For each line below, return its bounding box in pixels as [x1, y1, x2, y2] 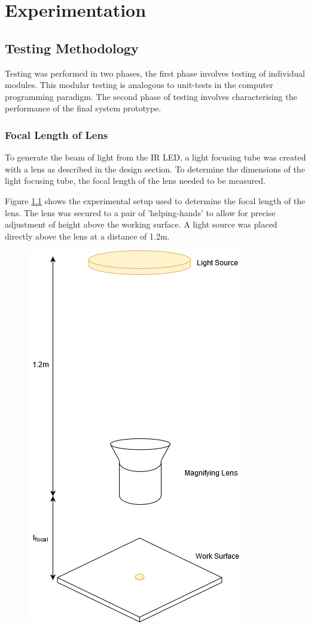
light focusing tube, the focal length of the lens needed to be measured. [5, 174, 266, 187]
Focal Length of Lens [5, 127, 108, 142]
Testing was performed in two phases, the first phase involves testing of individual [5, 66, 306, 79]
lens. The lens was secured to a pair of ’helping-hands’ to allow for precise [5, 206, 276, 219]
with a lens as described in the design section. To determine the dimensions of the [5, 162, 305, 175]
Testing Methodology [5, 38, 139, 57]
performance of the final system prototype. [5, 102, 161, 114]
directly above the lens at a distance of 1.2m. [5, 229, 170, 242]
